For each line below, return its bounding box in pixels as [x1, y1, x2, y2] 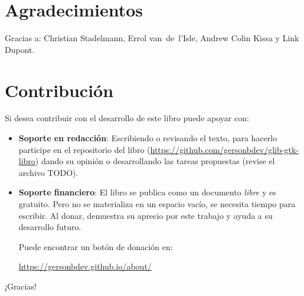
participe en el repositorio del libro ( [18, 143, 151, 155]
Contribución [5, 78, 114, 102]
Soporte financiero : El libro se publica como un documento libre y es [18, 186, 276, 198]
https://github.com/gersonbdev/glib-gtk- [150, 143, 299, 155]
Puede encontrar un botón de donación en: [18, 240, 173, 252]
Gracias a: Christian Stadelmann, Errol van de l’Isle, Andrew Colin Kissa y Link [5, 32, 299, 44]
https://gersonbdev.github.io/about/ [18, 260, 152, 272]
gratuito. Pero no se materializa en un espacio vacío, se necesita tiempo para [18, 198, 296, 209]
